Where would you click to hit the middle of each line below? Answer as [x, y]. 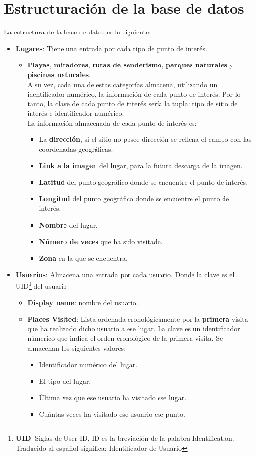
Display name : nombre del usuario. [83, 302]
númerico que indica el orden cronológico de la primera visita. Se [125, 338]
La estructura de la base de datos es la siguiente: [78, 32]
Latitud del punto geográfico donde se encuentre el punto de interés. [144, 182]
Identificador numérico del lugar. [88, 364]
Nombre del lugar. [68, 225]
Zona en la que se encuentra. [83, 258]
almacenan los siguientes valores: [77, 348]
